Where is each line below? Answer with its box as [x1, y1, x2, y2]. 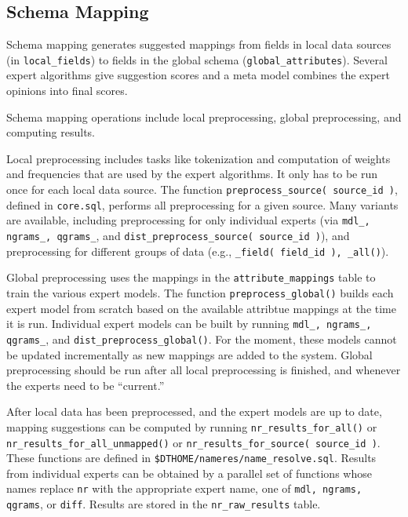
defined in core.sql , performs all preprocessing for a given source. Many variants [6, 196, 399, 213]
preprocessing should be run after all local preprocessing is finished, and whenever [6, 362, 401, 378]
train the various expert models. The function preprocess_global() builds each [6, 284, 394, 300]
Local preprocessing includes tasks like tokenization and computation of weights [6, 150, 391, 166]
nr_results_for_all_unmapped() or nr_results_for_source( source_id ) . [6, 434, 381, 450]
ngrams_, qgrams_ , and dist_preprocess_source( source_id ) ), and [6, 227, 350, 243]
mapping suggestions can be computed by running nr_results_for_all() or [6, 418, 377, 435]
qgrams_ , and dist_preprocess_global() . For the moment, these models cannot [6, 330, 397, 347]
